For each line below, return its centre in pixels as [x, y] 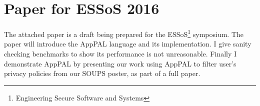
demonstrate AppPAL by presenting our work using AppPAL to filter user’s [120, 63]
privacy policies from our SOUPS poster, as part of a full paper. [102, 73]
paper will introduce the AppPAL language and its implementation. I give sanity [128, 44]
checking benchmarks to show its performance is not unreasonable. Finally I [120, 53]
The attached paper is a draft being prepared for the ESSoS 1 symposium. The [124, 33]
